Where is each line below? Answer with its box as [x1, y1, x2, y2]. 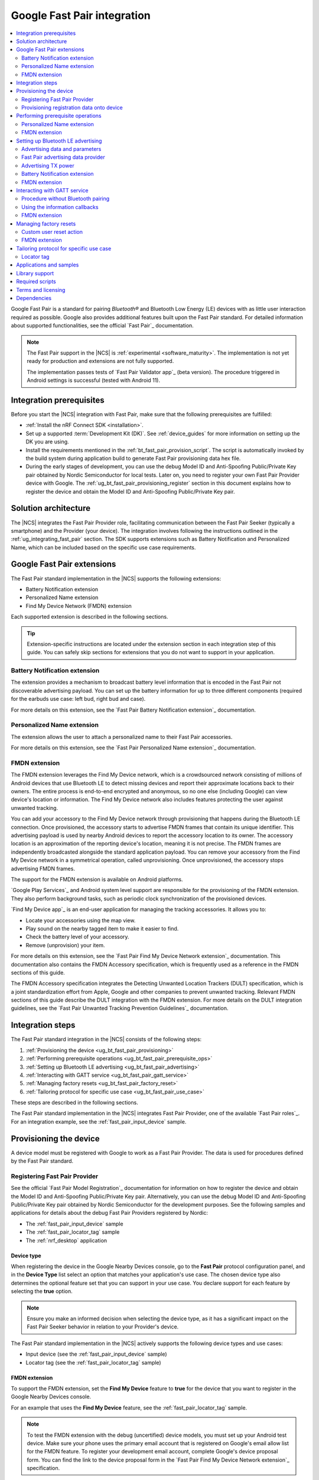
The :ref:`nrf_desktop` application [25, 1237, 108, 1244]
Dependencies [16, 295, 52, 302]
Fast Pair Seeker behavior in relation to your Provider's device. [27, 1323, 179, 1330]
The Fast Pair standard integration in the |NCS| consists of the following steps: [11, 1036, 202, 1043]
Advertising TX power [21, 162, 74, 169]
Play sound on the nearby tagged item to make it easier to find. [25, 925, 179, 932]
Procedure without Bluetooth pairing [21, 195, 110, 202]
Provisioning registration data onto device [21, 104, 123, 111]
